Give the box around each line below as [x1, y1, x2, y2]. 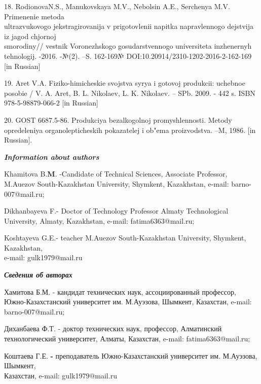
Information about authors [4, 151, 99, 162]
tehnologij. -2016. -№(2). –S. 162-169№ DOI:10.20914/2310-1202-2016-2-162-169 [4, 50, 252, 61]
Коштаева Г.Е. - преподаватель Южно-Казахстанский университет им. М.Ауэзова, [4, 350, 257, 361]
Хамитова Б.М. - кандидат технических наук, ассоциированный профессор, [4, 286, 236, 297]
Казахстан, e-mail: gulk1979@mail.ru [4, 370, 117, 380]
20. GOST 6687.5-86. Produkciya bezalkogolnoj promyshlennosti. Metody [4, 114, 232, 125]
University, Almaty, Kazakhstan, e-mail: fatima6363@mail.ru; [4, 215, 195, 226]
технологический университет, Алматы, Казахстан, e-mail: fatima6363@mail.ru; [4, 333, 250, 344]
